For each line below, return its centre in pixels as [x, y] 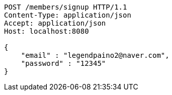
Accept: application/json [55, 23]
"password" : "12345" [63, 63]
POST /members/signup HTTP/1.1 [66, 7]
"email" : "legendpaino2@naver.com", [95, 55]
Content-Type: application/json [68, 15]
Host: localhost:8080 [47, 31]
